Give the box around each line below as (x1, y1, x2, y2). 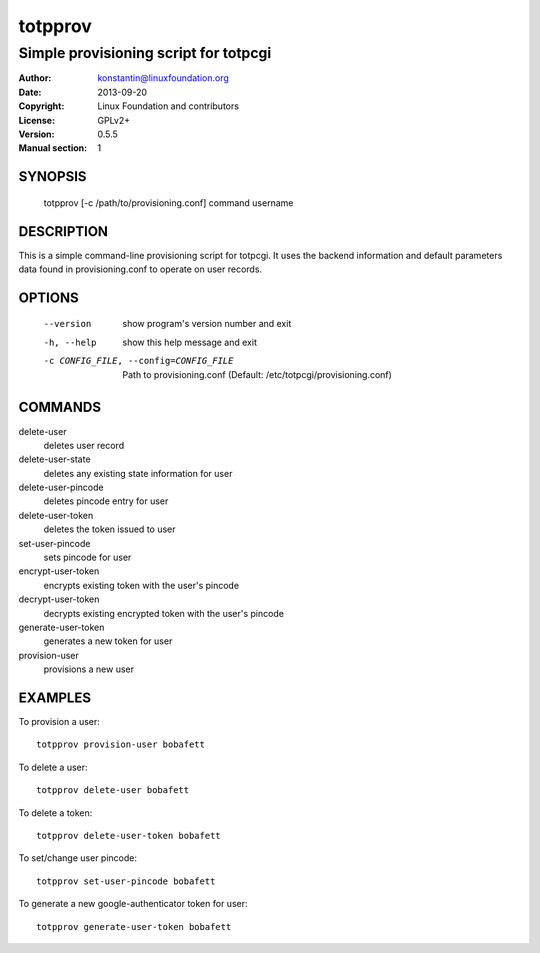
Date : (18, 86, 42, 98)
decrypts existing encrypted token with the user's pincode (43, 607, 285, 619)
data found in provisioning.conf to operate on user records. (18, 263, 263, 275)
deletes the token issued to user (43, 523, 176, 535)
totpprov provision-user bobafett (36, 739, 205, 750)
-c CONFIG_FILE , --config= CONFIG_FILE (43, 355, 234, 367)
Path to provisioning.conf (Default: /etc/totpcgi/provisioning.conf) (122, 368, 392, 380)
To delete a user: (18, 761, 89, 773)
